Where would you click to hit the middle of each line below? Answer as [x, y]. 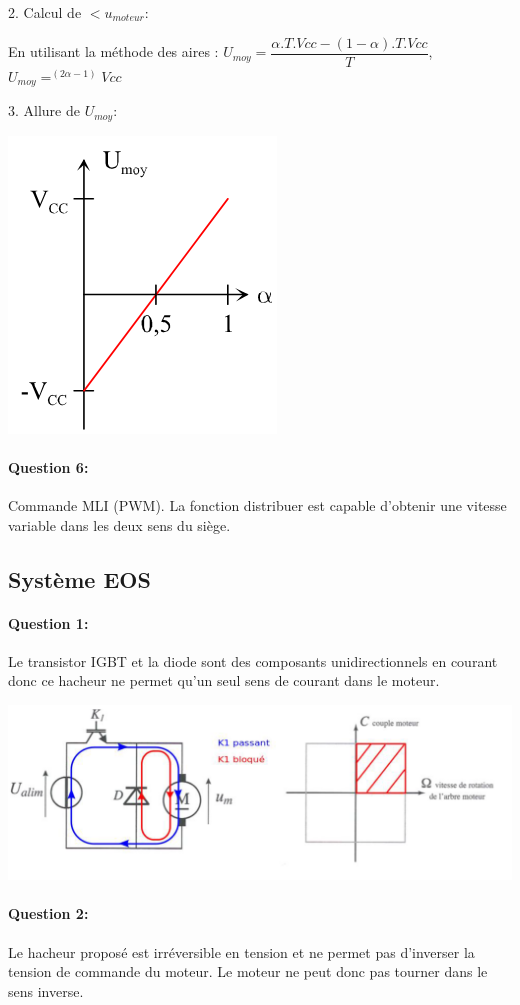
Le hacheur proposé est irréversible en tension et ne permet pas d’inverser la [241, 951]
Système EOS [79, 578]
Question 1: [48, 622]
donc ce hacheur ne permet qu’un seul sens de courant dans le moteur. [224, 680]
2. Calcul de [45, 12]
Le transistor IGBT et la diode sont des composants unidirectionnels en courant [253, 660]
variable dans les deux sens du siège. [119, 524]
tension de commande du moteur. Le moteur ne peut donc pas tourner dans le [248, 971]
